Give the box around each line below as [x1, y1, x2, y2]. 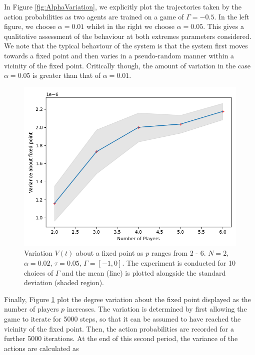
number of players [4, 304, 59, 314]
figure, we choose [4, 21, 56, 31]
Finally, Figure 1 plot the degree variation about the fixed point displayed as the [4, 294, 251, 304]
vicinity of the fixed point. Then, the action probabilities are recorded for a [4, 323, 234, 334]
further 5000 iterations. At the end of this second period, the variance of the [4, 333, 238, 344]
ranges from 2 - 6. [151, 248, 206, 258]
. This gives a [203, 21, 244, 31]
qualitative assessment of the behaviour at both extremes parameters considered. [4, 30, 251, 41]
